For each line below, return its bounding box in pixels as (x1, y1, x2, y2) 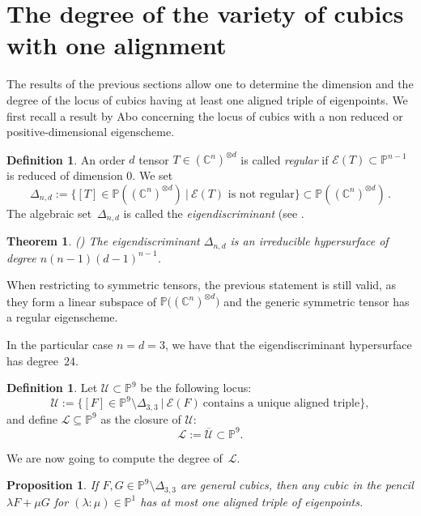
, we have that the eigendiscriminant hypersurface (164, 335, 412, 352)
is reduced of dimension (6, 167, 123, 184)
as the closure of (100, 410, 181, 427)
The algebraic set (6, 204, 92, 221)
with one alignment (6, 28, 227, 62)
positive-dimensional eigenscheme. (6, 123, 175, 140)
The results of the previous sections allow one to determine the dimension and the (6, 75, 414, 92)
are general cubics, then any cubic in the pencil (181, 476, 414, 493)
